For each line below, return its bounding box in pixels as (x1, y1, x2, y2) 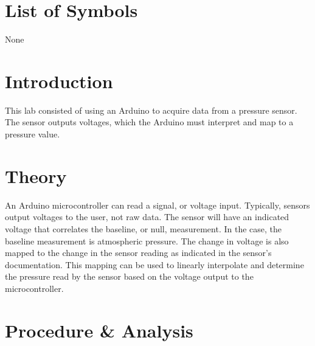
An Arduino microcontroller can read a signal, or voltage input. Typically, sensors (5, 198, 310, 211)
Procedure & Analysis (5, 317, 193, 342)
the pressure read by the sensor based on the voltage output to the (5, 270, 254, 283)
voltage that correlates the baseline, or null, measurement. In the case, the (5, 222, 282, 235)
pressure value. (5, 128, 60, 140)
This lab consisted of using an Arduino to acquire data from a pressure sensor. (5, 103, 297, 116)
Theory (5, 163, 67, 188)
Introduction (5, 68, 113, 93)
